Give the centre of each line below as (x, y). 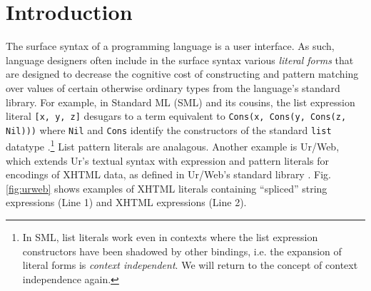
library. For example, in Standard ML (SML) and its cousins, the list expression (181, 102)
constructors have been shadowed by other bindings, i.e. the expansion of (182, 251)
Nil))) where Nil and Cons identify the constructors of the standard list (169, 129)
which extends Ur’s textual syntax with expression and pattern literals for (167, 160)
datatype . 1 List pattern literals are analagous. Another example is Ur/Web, (173, 145)
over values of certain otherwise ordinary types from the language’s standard (173, 87)
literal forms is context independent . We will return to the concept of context (190, 265)
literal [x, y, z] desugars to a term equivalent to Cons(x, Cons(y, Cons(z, (176, 116)
